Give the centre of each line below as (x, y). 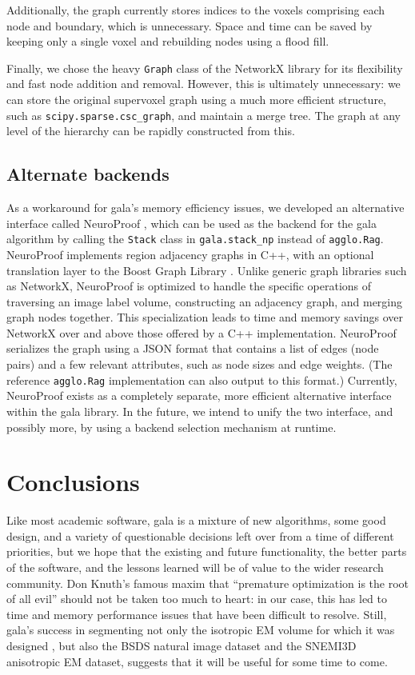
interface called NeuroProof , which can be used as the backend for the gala (192, 223)
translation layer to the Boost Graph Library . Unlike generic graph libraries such (207, 270)
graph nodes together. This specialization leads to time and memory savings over (205, 317)
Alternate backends (88, 174)
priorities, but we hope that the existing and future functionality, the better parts (207, 551)
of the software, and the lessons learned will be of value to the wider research (195, 567)
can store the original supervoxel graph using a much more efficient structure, (197, 100)
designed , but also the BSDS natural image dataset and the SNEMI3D (182, 645)
